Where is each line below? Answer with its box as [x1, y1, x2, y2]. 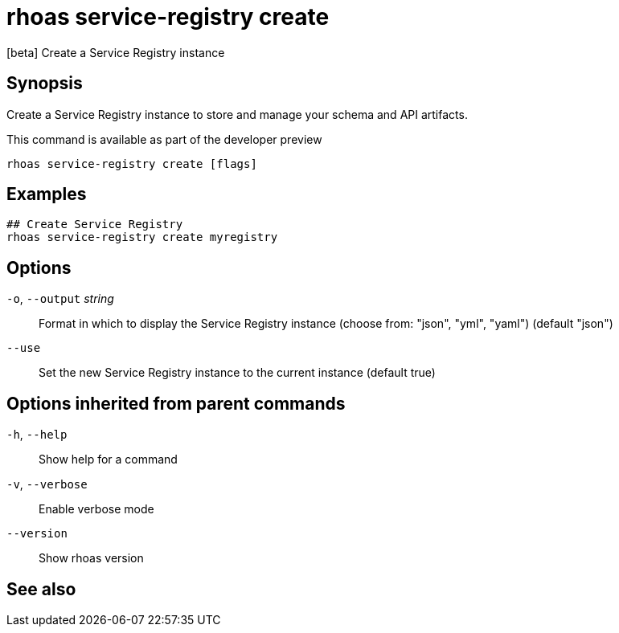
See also [6, 578, 76, 599]
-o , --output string [6, 292, 114, 306]
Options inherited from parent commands [6, 393, 346, 414]
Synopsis [6, 73, 83, 94]
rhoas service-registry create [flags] [6, 157, 257, 170]
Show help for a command [39, 452, 178, 467]
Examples [6, 184, 87, 205]
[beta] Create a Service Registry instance [6, 45, 225, 59]
